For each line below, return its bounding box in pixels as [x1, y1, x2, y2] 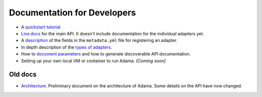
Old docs [9, 70, 37, 79]
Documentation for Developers [9, 7, 136, 18]
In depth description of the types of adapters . [21, 44, 113, 50]
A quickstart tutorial [21, 24, 61, 30]
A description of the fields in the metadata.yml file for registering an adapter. [21, 38, 178, 43]
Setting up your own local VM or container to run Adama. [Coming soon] [21, 58, 166, 64]
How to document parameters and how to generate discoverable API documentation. [21, 51, 191, 57]
